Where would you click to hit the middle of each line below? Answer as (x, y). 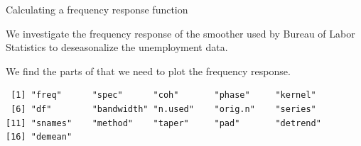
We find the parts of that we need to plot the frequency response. (148, 71)
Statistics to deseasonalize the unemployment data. (117, 47)
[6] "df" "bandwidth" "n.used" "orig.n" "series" (163, 109)
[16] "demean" (39, 137)
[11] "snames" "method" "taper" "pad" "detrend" (163, 123)
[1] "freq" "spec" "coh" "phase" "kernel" (163, 95)
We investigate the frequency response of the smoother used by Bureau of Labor (180, 33)
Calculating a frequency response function (97, 9)
